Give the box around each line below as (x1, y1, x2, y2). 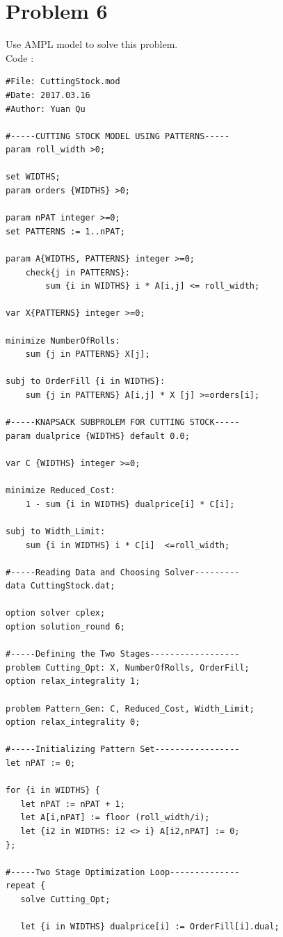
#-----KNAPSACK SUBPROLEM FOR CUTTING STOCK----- (6, 417, 240, 428)
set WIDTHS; (6, 172, 60, 182)
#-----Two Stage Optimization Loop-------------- (6, 867, 240, 877)
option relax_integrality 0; (6, 717, 140, 728)
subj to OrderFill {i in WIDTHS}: (6, 376, 165, 387)
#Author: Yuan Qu (6, 104, 86, 114)
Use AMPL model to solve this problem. (6, 37, 178, 51)
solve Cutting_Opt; (20, 894, 111, 904)
